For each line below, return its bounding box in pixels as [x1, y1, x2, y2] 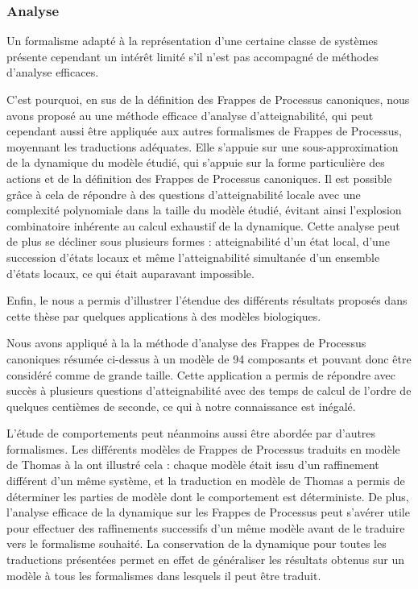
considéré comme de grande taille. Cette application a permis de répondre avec [6, 366, 395, 383]
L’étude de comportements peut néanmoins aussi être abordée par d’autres [6, 425, 376, 442]
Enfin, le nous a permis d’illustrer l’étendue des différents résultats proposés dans [6, 292, 408, 309]
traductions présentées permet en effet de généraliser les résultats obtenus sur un [6, 551, 405, 568]
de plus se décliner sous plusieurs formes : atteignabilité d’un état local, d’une [6, 233, 390, 250]
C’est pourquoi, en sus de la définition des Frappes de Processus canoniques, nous [6, 91, 410, 107]
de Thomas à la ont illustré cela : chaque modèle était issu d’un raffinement [6, 456, 379, 473]
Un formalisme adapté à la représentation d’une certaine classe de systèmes [6, 32, 379, 49]
